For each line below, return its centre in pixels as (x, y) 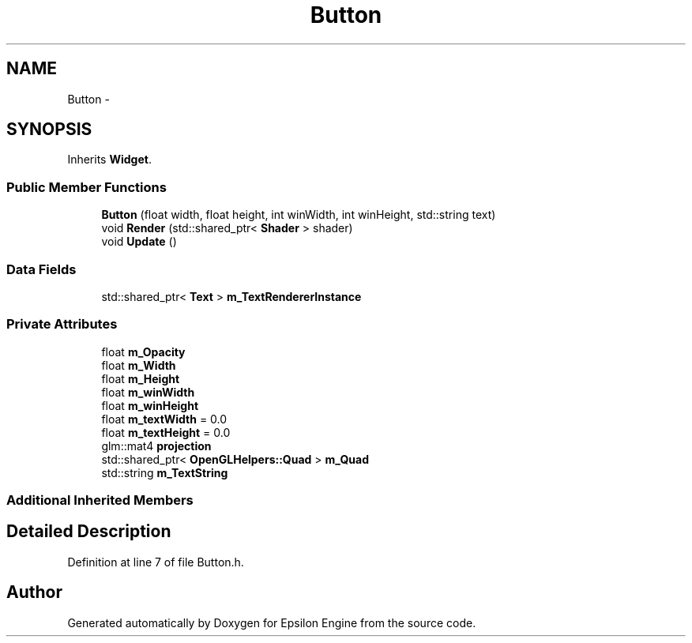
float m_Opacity (143, 352)
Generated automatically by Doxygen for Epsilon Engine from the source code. (272, 622)
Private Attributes (62, 324)
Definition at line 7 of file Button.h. (156, 562)
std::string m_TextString (165, 472)
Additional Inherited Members (100, 500)
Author (34, 592)
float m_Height (141, 378)
